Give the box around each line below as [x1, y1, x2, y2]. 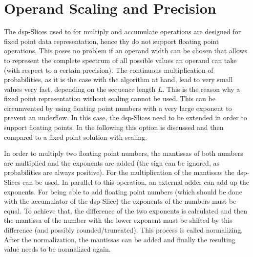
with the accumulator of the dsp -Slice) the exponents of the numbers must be [4, 196, 236, 206]
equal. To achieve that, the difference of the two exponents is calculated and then [4, 205, 247, 215]
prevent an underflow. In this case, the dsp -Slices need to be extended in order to [4, 112, 247, 123]
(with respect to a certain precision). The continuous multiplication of [4, 64, 213, 75]
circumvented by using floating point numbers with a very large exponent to [4, 103, 232, 113]
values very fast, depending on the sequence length [4, 84, 156, 94]
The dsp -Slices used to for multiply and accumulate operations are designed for [4, 26, 241, 37]
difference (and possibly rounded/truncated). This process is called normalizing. [4, 225, 243, 235]
